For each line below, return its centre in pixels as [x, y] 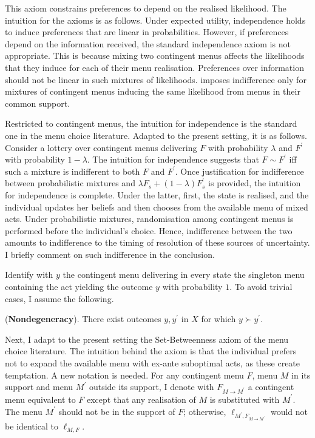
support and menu [39, 387]
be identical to [32, 426]
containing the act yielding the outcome [79, 287]
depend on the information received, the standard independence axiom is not [148, 43]
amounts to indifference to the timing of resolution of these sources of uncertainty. [157, 242]
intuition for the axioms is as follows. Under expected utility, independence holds [155, 20]
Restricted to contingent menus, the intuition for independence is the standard [151, 123]
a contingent [271, 387]
